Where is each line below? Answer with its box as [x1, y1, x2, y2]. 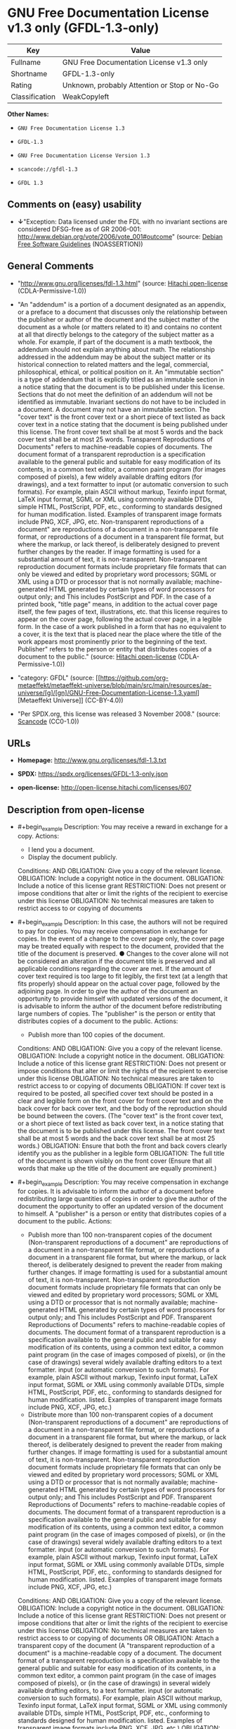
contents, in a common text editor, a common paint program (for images [17, 465, 226, 473]
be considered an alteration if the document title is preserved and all [17, 957, 216, 965]
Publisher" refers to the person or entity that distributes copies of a [17, 644, 212, 653]
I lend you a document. [27, 845, 95, 854]
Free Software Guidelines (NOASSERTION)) [17, 240, 143, 248]
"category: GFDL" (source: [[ [17, 673, 100, 682]
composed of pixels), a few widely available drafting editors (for [17, 472, 202, 481]
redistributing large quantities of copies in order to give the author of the [17, 1194, 227, 1203]
